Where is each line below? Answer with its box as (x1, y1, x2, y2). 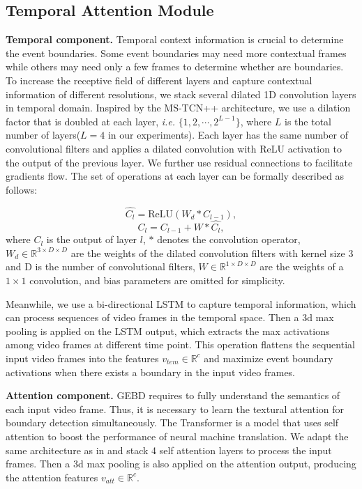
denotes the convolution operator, (157, 232, 301, 247)
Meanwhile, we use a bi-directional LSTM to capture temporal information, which (6, 296, 356, 311)
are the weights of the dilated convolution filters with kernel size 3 (70, 245, 354, 260)
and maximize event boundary (204, 350, 333, 365)
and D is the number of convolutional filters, (6, 259, 195, 274)
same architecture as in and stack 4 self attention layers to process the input (6, 442, 332, 457)
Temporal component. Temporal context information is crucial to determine (6, 32, 344, 47)
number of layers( (6, 127, 81, 142)
